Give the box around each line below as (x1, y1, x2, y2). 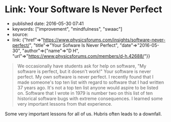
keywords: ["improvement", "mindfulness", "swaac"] (12, 26, 123, 32)
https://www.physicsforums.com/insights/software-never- (43, 37, 166, 43)
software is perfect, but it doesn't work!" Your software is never (17, 68, 151, 75)
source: (12, 31, 29, 37)
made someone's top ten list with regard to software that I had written (17, 79, 164, 85)
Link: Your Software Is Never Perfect (5, 4, 162, 15)
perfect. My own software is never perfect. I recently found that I (17, 74, 154, 80)
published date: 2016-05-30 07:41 (12, 20, 84, 27)
